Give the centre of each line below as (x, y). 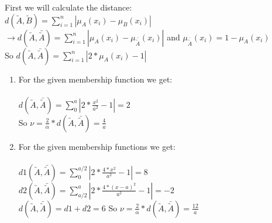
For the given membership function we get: (95, 79)
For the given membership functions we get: (97, 146)
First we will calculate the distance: (68, 7)
